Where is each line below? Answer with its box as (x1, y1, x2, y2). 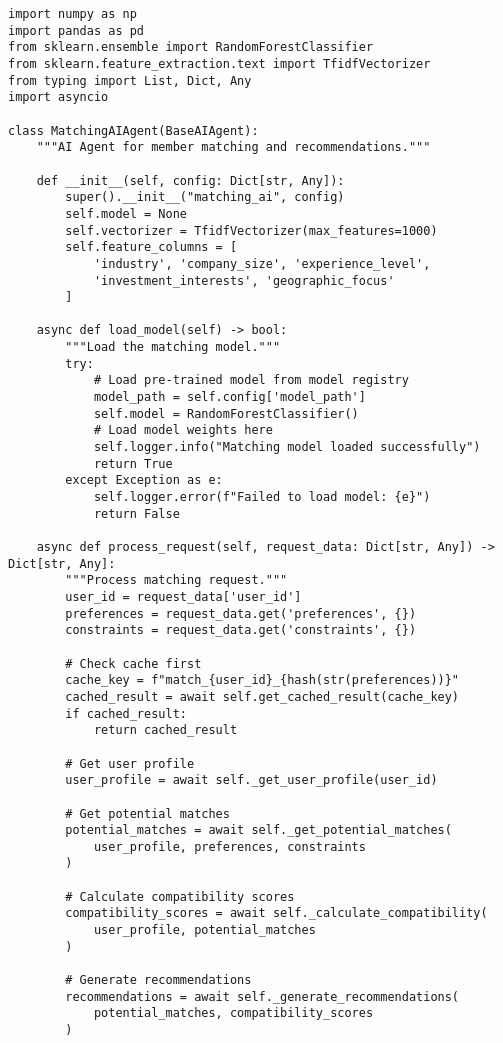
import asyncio (8, 90, 109, 105)
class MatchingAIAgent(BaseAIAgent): (8, 123, 259, 138)
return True (93, 456, 173, 471)
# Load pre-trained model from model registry (93, 373, 409, 388)
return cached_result (93, 723, 238, 738)
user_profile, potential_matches (93, 923, 316, 938)
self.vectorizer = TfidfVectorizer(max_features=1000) (65, 223, 438, 238)
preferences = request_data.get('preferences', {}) (65, 606, 417, 621)
